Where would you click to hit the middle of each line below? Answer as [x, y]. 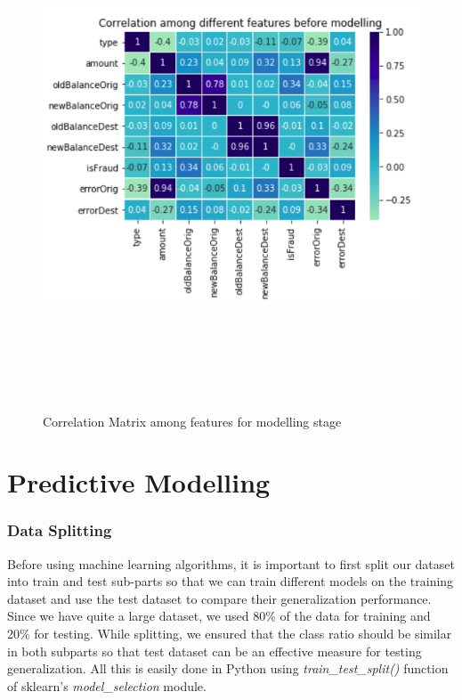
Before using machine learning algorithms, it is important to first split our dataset [231, 563]
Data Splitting [60, 530]
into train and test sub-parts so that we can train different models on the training [231, 581]
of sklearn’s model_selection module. [107, 685]
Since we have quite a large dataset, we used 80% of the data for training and [219, 616]
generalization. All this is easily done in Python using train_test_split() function [228, 668]
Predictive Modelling [139, 482]
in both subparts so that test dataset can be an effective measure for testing [215, 651]
